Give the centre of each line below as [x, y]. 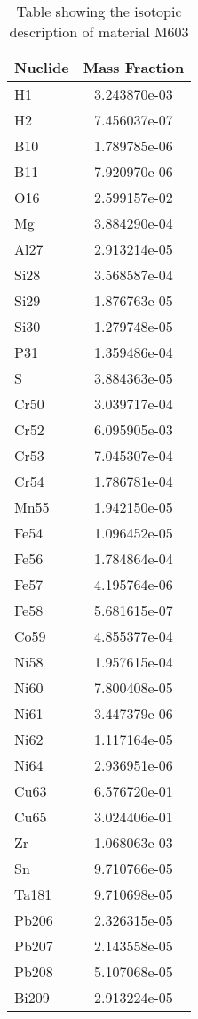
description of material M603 [99, 32]
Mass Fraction [134, 67]
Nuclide [42, 67]
